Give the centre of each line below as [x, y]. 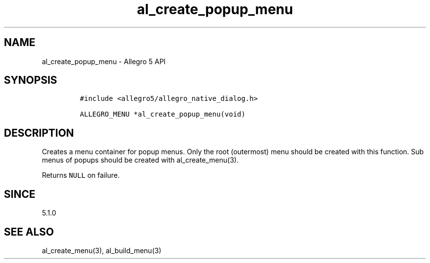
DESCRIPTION [39, 133]
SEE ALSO [29, 232]
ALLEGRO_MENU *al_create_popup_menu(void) [162, 114]
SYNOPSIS [31, 80]
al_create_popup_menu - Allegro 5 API [104, 61]
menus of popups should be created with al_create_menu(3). [140, 160]
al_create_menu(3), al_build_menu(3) [102, 250]
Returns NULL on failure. [81, 175]
